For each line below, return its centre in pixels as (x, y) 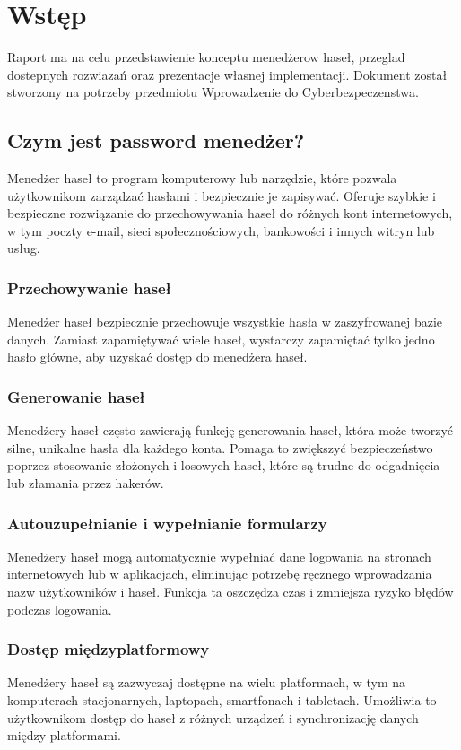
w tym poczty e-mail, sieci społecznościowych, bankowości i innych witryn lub (221, 230)
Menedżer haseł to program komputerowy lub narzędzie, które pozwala (202, 178)
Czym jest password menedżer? (156, 140)
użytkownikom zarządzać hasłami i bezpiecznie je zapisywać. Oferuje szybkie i (222, 195)
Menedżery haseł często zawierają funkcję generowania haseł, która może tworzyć (230, 430)
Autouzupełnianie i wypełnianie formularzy (167, 523)
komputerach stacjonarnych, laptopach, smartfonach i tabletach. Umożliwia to (222, 700)
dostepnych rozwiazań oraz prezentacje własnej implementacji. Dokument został (227, 74)
